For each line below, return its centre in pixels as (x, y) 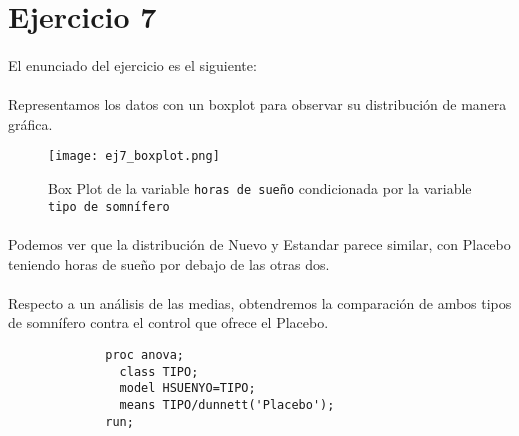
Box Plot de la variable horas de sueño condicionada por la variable (260, 188)
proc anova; (145, 354)
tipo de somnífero (109, 206)
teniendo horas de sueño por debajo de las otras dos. (169, 263)
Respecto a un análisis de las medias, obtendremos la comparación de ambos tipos (260, 302)
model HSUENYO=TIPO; (187, 388)
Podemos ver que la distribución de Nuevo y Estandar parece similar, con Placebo (259, 243)
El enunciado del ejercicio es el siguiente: (132, 64)
